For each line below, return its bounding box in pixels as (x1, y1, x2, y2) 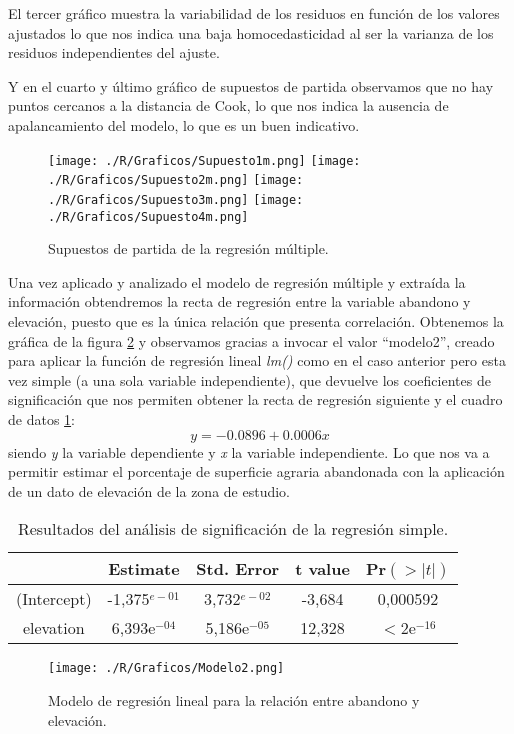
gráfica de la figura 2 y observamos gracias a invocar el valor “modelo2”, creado (8, 330, 495, 351)
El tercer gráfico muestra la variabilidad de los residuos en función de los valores (8, 3, 500, 23)
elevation (22, 616, 85, 640)
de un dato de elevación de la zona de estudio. (8, 480, 291, 501)
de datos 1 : (8, 408, 75, 429)
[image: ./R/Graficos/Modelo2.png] (48, 661, 285, 676)
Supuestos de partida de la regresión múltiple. (48, 238, 329, 259)
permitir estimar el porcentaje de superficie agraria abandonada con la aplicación (8, 461, 505, 482)
